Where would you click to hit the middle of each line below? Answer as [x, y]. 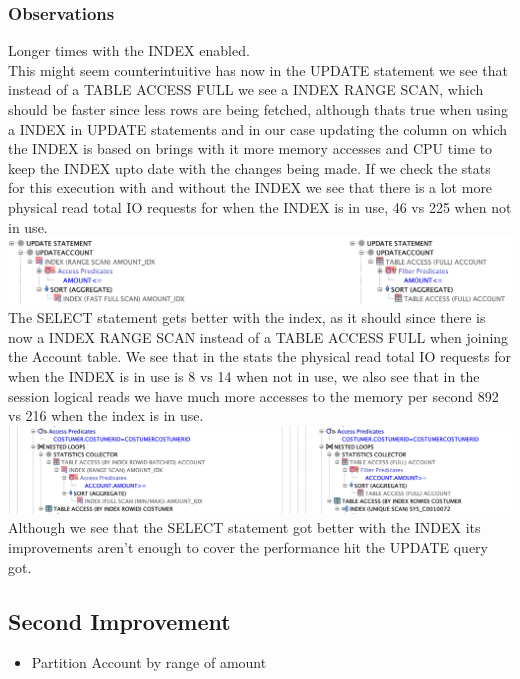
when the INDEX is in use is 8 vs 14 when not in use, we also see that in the [244, 375]
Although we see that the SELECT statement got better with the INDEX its [244, 527]
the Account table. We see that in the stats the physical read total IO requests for [259, 356]
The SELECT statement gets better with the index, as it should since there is [247, 317]
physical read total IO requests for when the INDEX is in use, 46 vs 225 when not [260, 206]
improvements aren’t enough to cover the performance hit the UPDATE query [248, 547]
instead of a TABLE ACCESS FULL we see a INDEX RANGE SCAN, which [246, 89]
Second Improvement [119, 620]
